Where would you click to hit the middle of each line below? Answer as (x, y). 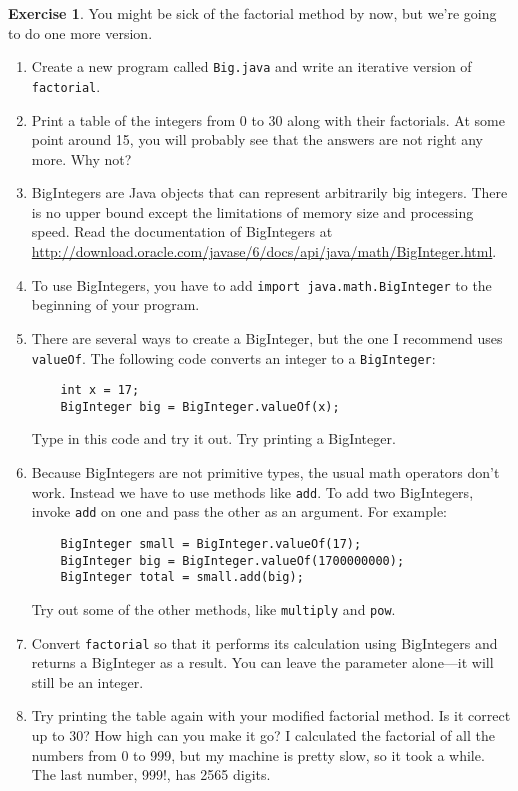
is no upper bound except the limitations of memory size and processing (252, 211)
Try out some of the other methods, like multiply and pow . (213, 608)
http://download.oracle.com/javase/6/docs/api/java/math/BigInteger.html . (264, 251)
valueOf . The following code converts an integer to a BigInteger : (233, 357)
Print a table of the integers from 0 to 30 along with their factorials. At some (268, 119)
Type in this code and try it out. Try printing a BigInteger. (213, 438)
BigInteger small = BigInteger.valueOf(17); (211, 543)
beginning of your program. (115, 304)
